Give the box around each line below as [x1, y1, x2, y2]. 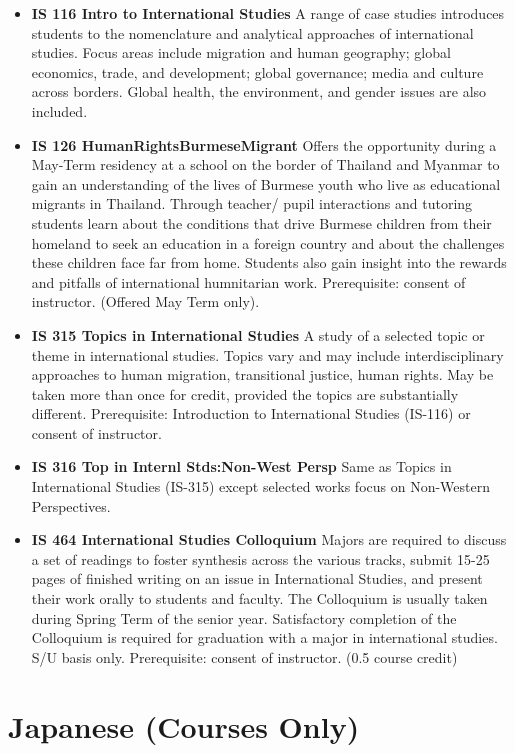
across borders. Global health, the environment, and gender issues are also [31, 81, 487, 102]
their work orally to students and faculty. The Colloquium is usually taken [31, 588, 488, 609]
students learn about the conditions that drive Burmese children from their [31, 212, 492, 233]
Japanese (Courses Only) [8, 705, 360, 746]
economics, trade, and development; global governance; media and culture [31, 61, 484, 82]
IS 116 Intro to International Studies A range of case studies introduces [31, 3, 505, 23]
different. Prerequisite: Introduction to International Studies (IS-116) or [31, 403, 471, 424]
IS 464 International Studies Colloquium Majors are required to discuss [31, 529, 507, 550]
